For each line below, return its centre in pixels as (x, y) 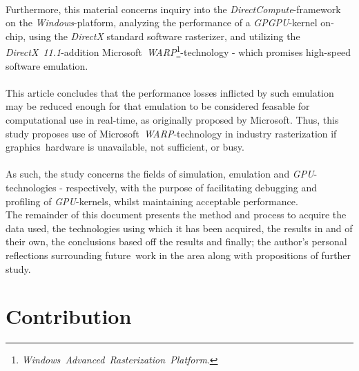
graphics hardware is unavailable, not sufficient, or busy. (125, 147)
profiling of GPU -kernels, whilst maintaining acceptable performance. (152, 201)
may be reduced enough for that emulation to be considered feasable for (158, 106)
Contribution (69, 316)
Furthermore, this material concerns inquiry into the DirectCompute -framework (173, 9)
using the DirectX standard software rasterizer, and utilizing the (164, 36)
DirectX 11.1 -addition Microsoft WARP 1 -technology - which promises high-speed (178, 51)
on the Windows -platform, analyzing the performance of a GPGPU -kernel (162, 22)
